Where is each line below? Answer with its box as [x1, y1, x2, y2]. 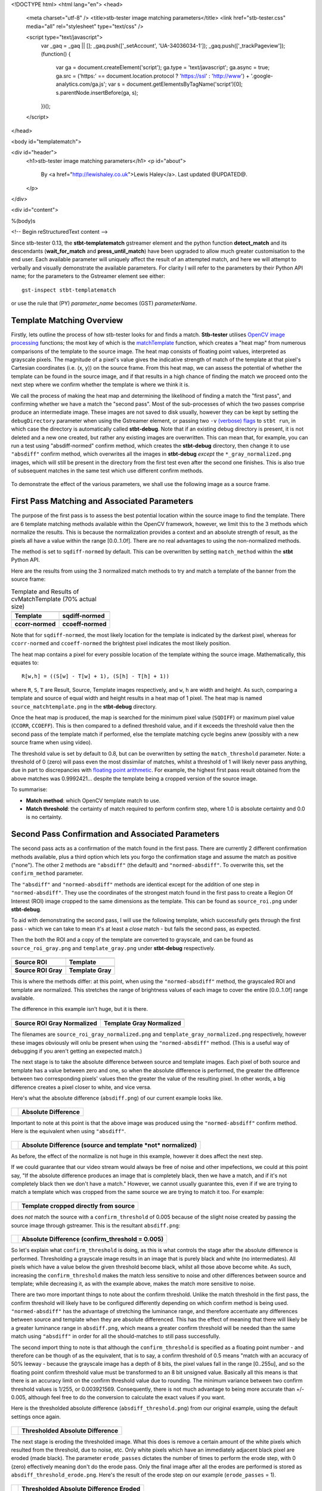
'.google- [250, 72, 274, 79]
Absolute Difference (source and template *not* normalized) [21, 1141, 197, 1149]
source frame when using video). [11, 739, 92, 746]
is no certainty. [26, 813, 63, 821]
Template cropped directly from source [21, 1202, 135, 1210]
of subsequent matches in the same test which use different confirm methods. [11, 467, 204, 474]
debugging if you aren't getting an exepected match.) [11, 1047, 143, 1054]
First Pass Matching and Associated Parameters [11, 496, 194, 506]
